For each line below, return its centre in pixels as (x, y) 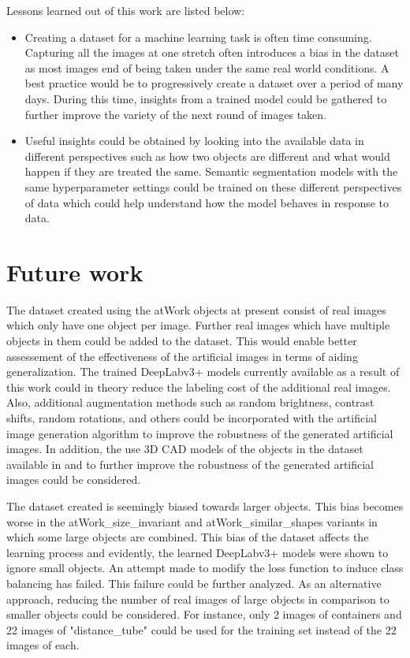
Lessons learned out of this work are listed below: (126, 10)
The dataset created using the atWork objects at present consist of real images (196, 309)
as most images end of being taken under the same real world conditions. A (207, 67)
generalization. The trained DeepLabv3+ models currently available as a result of (203, 372)
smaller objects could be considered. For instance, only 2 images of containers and (204, 614)
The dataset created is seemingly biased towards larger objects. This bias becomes (205, 506)
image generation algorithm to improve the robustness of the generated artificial (200, 433)
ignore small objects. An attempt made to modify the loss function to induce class (205, 568)
